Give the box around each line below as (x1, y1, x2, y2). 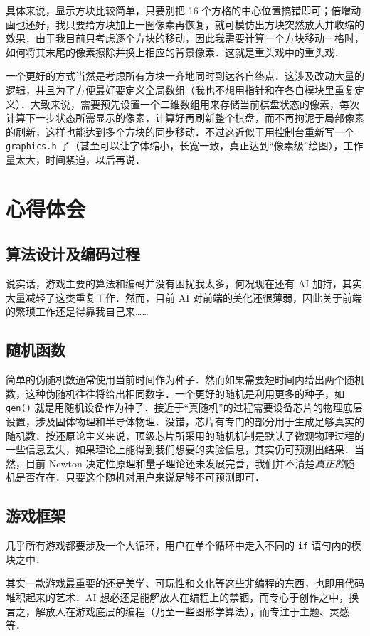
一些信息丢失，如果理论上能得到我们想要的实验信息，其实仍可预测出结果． (6, 442, 354, 457)
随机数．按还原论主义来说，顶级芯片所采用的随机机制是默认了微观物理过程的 (6, 428, 364, 442)
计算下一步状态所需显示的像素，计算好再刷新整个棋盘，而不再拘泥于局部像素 (6, 110, 364, 125)
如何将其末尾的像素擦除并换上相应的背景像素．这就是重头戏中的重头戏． (6, 44, 344, 59)
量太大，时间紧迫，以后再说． (6, 152, 145, 166)
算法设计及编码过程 (6, 243, 140, 265)
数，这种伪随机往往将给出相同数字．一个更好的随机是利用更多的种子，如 (6, 386, 344, 401)
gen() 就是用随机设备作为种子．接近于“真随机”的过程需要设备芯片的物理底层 (6, 400, 363, 415)
